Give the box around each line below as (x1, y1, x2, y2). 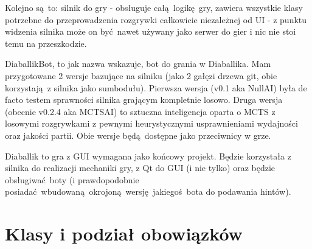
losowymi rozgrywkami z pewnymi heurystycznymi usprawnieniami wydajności (5, 117, 298, 130)
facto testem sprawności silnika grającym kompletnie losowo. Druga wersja (5, 93, 283, 106)
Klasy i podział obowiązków (5, 221, 243, 246)
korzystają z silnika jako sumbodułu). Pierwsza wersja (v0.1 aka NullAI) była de (5, 81, 307, 94)
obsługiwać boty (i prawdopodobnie (5, 173, 139, 186)
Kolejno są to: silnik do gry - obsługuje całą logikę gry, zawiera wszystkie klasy (5, 1, 303, 13)
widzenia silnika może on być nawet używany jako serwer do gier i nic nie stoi (5, 25, 296, 38)
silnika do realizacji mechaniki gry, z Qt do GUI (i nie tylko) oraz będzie (5, 161, 276, 174)
